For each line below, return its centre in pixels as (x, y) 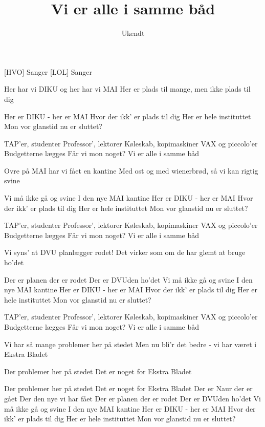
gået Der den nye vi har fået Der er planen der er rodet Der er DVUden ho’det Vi (132, 398)
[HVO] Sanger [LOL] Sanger (48, 71)
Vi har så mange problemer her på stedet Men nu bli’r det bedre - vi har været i (130, 344)
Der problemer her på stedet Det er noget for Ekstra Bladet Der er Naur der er (128, 388)
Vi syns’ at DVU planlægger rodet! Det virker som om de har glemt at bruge (125, 252)
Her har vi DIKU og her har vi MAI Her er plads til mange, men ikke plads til (127, 89)
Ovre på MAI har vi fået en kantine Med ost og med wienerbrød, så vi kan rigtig (131, 170)
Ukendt (133, 33)
